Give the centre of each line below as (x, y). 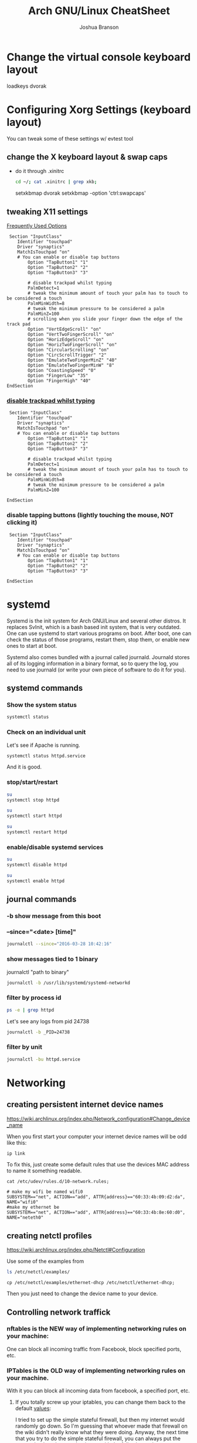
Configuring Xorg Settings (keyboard (99, 109)
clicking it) (22, 523)
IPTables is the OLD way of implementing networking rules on (96, 1371)
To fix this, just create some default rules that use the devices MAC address (98, 1165)
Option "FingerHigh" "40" (60, 381)
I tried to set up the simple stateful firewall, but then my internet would (100, 1420)
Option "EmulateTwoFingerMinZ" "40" (72, 360)
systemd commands (45, 688)
